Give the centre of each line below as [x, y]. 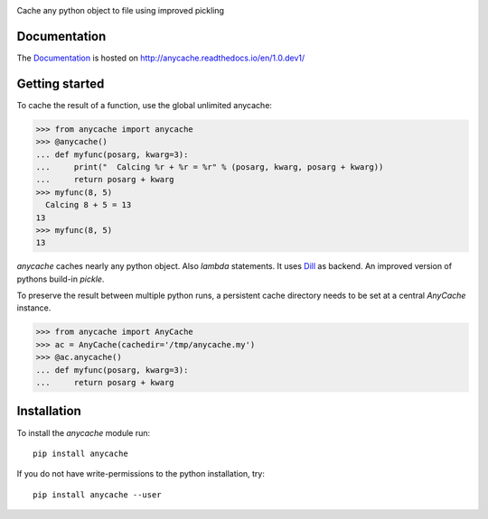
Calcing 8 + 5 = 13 [89, 205]
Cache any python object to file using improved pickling [121, 10]
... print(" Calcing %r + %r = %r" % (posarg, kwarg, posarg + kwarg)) [210, 167]
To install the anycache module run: [84, 432]
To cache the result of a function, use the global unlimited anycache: [145, 105]
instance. [34, 308]
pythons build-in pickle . [61, 279]
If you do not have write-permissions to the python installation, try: [141, 474]
